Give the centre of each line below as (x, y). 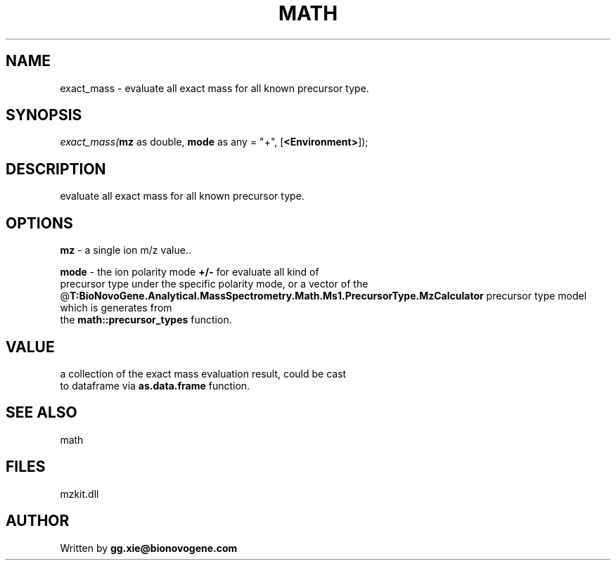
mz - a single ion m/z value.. (126, 250)
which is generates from (116, 308)
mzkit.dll (79, 494)
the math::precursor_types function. (146, 320)
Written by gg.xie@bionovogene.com (149, 548)
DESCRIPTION (56, 169)
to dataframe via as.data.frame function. (155, 385)
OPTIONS (39, 223)
